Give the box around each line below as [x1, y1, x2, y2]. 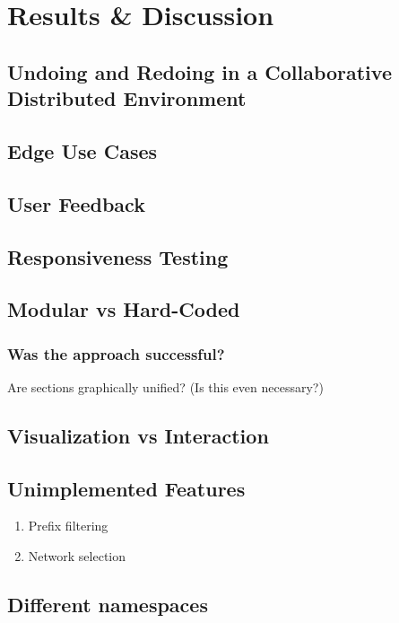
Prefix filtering [28, 516, 108, 535]
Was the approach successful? [7, 342, 225, 364]
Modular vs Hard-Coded [7, 295, 240, 323]
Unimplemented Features [7, 474, 246, 502]
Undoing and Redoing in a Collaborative [7, 57, 392, 85]
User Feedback [7, 189, 145, 217]
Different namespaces [7, 591, 208, 619]
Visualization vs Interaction [7, 421, 269, 449]
